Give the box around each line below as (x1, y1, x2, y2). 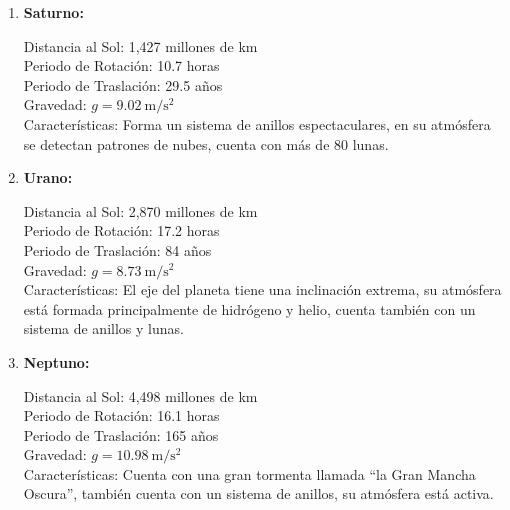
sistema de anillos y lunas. (23, 318, 184, 339)
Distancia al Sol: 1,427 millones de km (23, 35, 258, 56)
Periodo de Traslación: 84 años (23, 239, 212, 260)
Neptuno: (23, 351, 90, 372)
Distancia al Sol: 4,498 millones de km (23, 385, 258, 406)
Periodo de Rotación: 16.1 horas (23, 405, 220, 426)
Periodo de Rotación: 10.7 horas (23, 55, 220, 76)
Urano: (23, 167, 73, 188)
